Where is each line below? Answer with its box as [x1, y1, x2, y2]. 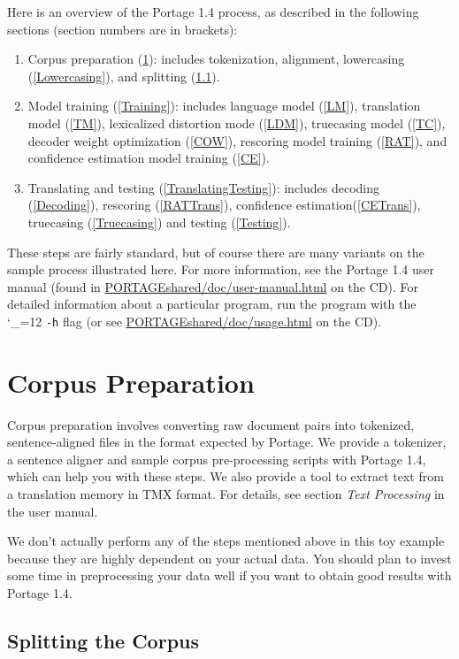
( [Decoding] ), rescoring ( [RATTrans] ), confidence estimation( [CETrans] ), [27, 195, 421, 214]
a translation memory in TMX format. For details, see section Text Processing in [7, 485, 445, 503]
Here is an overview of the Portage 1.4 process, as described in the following [7, 3, 419, 20]
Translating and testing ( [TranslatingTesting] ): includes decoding [27, 178, 380, 196]
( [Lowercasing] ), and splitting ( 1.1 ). [27, 66, 220, 85]
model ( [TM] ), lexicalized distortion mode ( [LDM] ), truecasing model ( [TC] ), [27, 113, 446, 132]
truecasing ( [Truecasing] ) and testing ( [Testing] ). [27, 212, 291, 231]
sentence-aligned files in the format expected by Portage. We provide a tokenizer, [7, 433, 447, 451]
